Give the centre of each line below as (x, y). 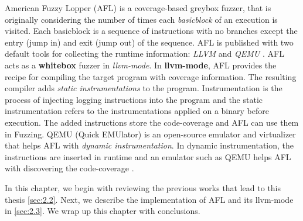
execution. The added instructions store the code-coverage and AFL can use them (152, 122)
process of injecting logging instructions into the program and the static (134, 99)
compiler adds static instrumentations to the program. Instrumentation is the (144, 88)
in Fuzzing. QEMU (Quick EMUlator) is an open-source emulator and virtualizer (150, 134)
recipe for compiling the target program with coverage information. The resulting (151, 76)
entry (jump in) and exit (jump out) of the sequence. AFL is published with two (149, 42)
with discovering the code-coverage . (69, 168)
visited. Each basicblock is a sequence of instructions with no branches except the (151, 31)
